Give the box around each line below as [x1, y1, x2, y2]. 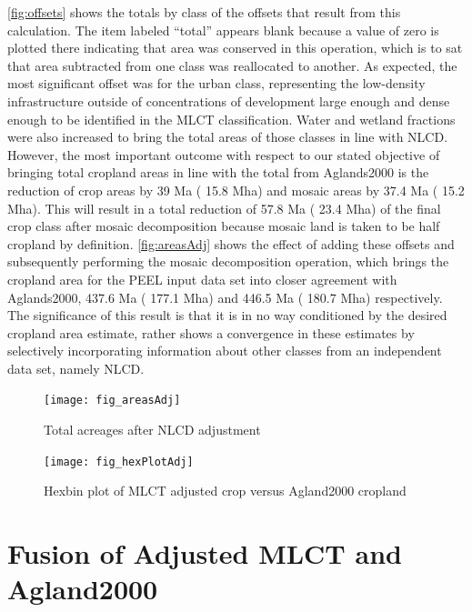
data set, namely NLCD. [7, 358, 145, 377]
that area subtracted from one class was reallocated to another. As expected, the [7, 55, 457, 75]
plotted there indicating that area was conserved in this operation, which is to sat [7, 38, 463, 57]
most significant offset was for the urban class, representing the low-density [7, 74, 426, 93]
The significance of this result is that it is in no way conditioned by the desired [7, 306, 447, 325]
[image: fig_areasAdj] [44, 394, 181, 407]
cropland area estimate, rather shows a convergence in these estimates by [7, 323, 415, 342]
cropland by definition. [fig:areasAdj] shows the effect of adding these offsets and [7, 234, 455, 253]
